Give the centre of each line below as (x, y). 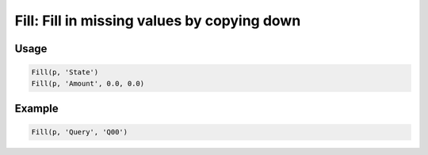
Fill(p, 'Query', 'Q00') (80, 132)
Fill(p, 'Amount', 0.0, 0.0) (88, 83)
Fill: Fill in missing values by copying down (158, 21)
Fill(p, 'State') (65, 72)
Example (36, 108)
